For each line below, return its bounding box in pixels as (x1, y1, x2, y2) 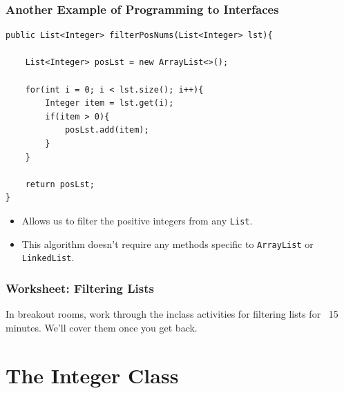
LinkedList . (21, 250, 75, 265)
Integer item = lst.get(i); (45, 98, 174, 108)
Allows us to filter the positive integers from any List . (21, 213, 253, 227)
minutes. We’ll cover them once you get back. (6, 320, 198, 334)
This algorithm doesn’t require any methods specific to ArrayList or (21, 236, 314, 251)
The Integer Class (6, 361, 179, 389)
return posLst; (25, 179, 95, 189)
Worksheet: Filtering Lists (6, 279, 154, 296)
